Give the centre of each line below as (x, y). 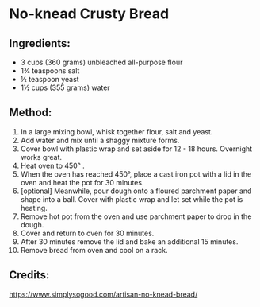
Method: (31, 113)
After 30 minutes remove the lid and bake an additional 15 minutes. (129, 241)
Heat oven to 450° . (53, 165)
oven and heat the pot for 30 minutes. (82, 182)
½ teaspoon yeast (50, 79)
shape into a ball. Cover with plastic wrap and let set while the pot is (132, 199)
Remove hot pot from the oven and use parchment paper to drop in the (136, 216)
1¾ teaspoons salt (50, 71)
